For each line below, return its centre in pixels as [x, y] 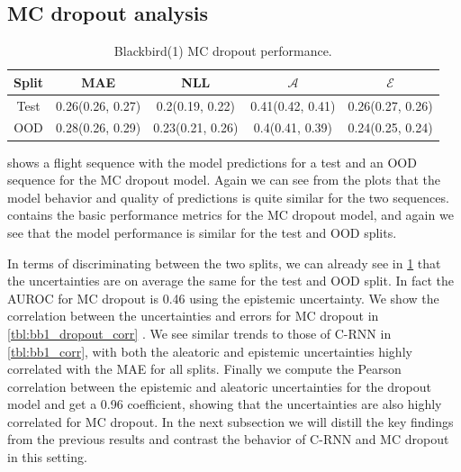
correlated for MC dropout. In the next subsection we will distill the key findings [230, 421]
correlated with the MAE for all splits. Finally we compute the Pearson [204, 369]
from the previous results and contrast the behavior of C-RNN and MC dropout [228, 439]
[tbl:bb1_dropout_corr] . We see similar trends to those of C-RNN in [199, 333]
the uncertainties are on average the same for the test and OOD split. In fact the [231, 281]
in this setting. [47, 457]
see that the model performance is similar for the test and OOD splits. [202, 232]
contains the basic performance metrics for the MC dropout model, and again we [230, 215]
